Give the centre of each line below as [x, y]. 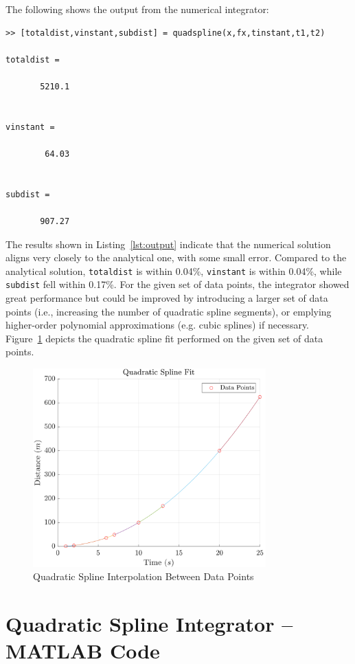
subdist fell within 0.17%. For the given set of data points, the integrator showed [177, 284]
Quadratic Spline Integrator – [149, 624]
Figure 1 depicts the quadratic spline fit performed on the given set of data [164, 338]
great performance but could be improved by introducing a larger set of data [167, 298]
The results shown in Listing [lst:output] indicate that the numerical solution [168, 244]
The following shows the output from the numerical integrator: [137, 9]
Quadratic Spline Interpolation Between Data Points [144, 576]
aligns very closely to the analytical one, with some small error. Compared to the [176, 257]
